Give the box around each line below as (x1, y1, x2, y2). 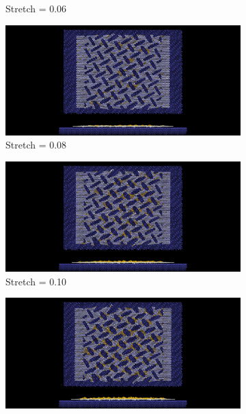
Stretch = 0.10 (5, 274, 67, 288)
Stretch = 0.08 (5, 138, 67, 152)
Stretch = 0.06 (5, 1, 67, 15)
